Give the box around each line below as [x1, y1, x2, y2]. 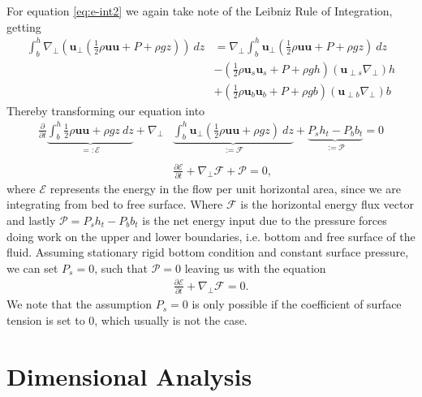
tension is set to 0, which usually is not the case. [6, 311, 248, 328]
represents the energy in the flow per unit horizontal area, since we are [50, 179, 401, 196]
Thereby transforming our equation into [6, 101, 205, 119]
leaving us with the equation [184, 259, 326, 276]
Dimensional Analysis [6, 359, 252, 392]
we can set [6, 259, 58, 276]
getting [6, 18, 41, 35]
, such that [94, 259, 148, 276]
